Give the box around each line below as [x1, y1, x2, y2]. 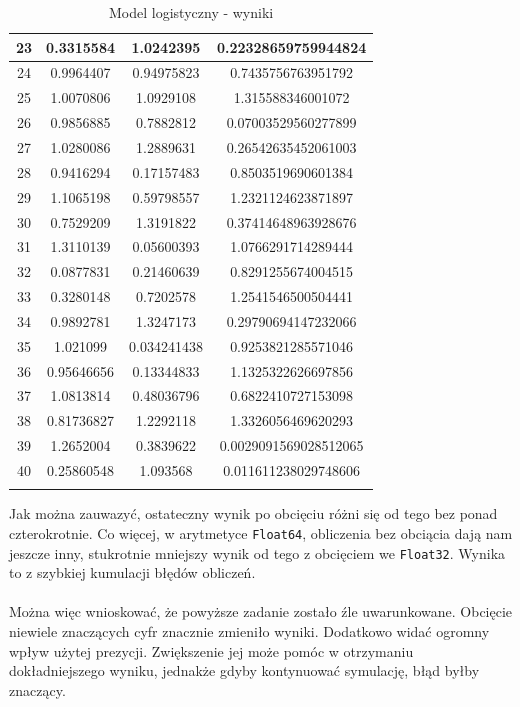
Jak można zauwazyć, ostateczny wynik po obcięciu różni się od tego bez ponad [9, 503, 498, 524]
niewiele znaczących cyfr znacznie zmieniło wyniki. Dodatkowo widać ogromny [9, 620, 490, 641]
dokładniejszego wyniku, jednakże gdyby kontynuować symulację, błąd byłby [9, 660, 480, 681]
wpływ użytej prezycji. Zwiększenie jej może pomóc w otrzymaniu [9, 640, 414, 661]
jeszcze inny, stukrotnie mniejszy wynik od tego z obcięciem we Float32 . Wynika [9, 542, 506, 563]
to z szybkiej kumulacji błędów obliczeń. [9, 562, 256, 583]
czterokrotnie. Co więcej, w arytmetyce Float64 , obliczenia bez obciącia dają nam [9, 522, 513, 543]
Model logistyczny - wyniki [109, 2, 274, 22]
